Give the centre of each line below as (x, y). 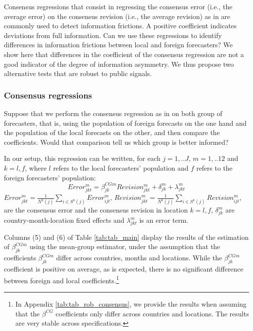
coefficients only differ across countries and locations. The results (152, 313)
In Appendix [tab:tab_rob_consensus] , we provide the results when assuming (131, 303)
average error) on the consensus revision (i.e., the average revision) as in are (117, 16)
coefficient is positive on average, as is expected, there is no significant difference (124, 269)
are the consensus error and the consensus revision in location (96, 210)
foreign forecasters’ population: (50, 177)
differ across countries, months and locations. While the (139, 258)
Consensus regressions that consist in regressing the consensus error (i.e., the (118, 6)
